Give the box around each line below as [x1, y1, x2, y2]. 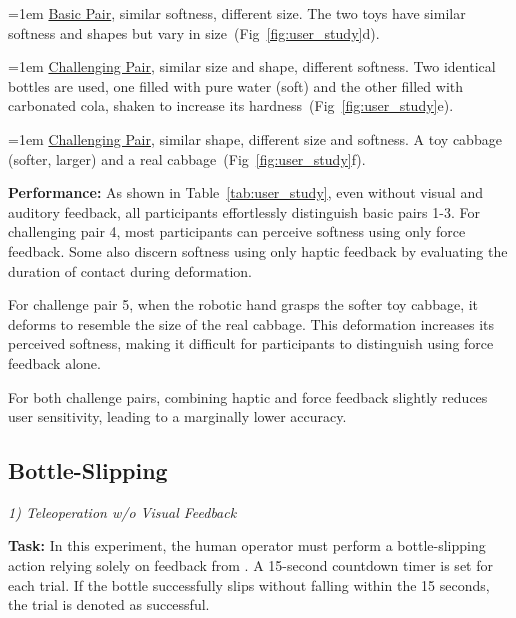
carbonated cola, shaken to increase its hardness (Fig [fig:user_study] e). [8, 95, 454, 116]
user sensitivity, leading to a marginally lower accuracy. [8, 406, 347, 427]
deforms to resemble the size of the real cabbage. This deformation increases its [8, 313, 494, 334]
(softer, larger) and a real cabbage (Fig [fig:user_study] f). [8, 148, 366, 169]
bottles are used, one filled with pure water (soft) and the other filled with [8, 75, 464, 96]
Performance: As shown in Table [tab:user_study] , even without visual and [8, 182, 483, 203]
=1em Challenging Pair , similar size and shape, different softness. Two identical [8, 56, 496, 77]
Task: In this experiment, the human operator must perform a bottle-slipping [8, 535, 486, 556]
